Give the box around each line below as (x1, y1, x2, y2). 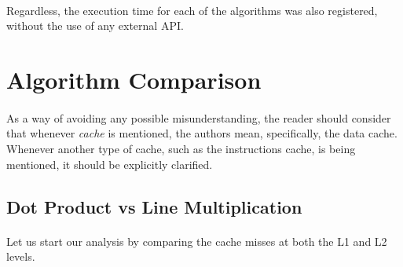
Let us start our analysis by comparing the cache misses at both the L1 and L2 (6, 232, 387, 249)
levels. (6, 248, 35, 265)
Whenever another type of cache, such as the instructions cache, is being (6, 140, 356, 156)
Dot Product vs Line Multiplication (6, 194, 302, 218)
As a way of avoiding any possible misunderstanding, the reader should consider (6, 109, 391, 126)
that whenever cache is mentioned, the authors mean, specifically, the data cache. (6, 125, 398, 141)
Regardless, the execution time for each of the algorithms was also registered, (6, 2, 378, 18)
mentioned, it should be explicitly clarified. (6, 155, 213, 172)
